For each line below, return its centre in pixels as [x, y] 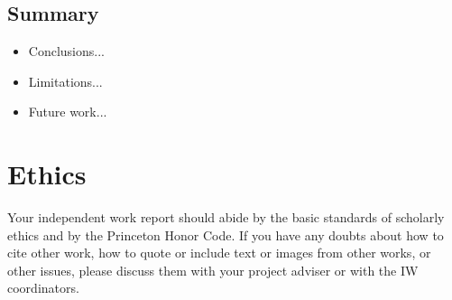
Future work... [68, 112]
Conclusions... [66, 51]
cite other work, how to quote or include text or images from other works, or [219, 253]
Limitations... [65, 81]
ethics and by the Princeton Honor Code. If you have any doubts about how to [226, 234]
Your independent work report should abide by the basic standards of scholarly [226, 217]
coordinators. [43, 288]
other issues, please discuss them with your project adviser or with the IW [213, 270]
